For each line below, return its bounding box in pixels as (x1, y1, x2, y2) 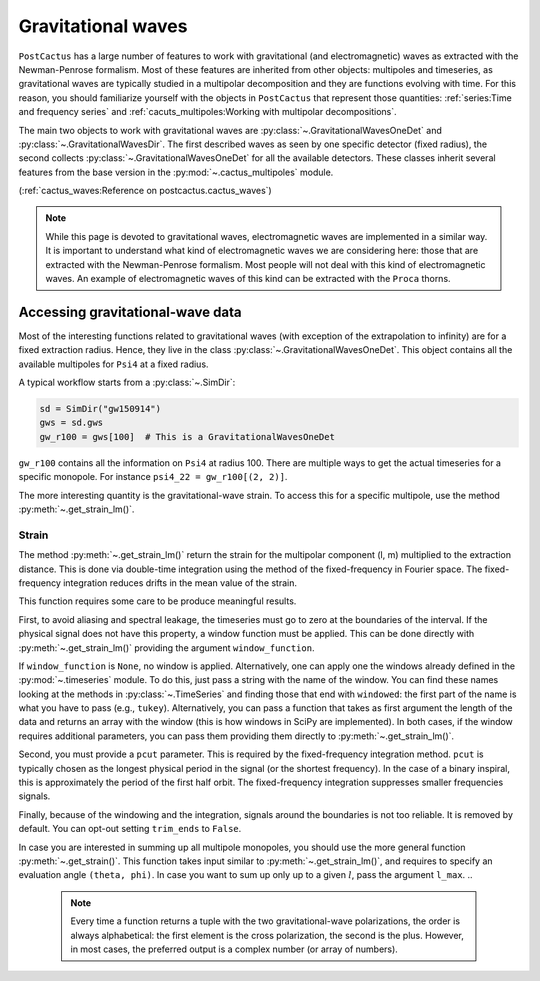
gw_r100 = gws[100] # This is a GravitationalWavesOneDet (39, 431, 335, 442)
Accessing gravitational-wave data (18, 303, 242, 320)
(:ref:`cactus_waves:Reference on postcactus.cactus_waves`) (18, 185, 272, 197)
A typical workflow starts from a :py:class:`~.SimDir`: (18, 376, 236, 389)
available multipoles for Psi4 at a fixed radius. (18, 358, 209, 370)
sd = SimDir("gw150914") (39, 403, 162, 415)
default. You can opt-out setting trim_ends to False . (18, 823, 242, 835)
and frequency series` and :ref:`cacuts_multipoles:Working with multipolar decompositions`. (18, 106, 397, 118)
